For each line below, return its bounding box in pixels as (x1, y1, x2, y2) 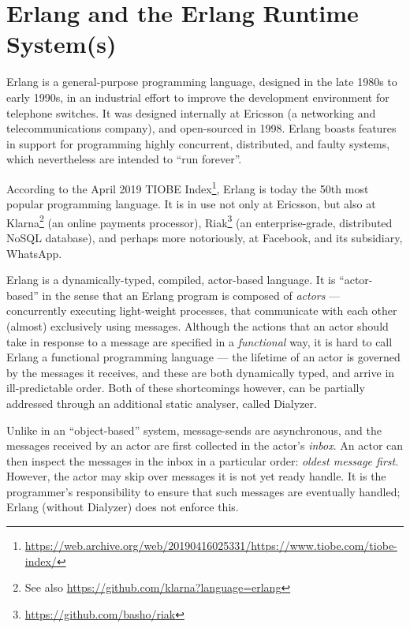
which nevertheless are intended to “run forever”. (6, 151, 242, 167)
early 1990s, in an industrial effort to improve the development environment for (6, 88, 389, 105)
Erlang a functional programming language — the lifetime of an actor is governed (6, 349, 401, 365)
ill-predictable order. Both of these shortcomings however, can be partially (6, 379, 365, 396)
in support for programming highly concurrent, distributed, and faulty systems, (6, 135, 390, 151)
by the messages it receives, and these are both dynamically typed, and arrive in (6, 364, 395, 380)
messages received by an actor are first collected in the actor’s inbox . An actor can (6, 437, 404, 454)
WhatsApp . (6, 245, 62, 261)
